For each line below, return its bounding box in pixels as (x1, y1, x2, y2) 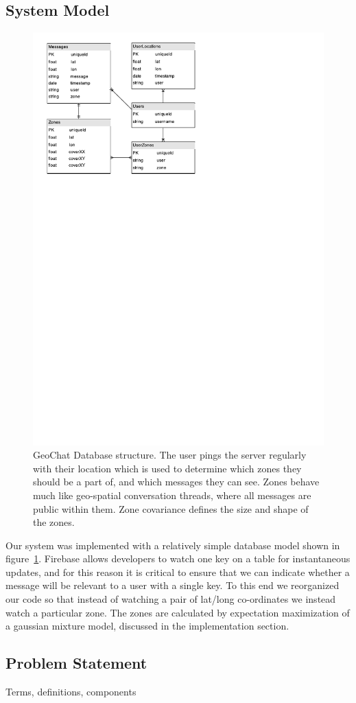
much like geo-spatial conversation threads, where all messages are (33, 487, 311, 502)
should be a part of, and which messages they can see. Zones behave (33, 474, 320, 489)
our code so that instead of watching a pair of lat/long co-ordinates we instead (5, 592, 336, 606)
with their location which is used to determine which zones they (33, 461, 302, 475)
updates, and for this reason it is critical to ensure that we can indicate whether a (5, 564, 350, 579)
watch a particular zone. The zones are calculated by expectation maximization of (5, 605, 350, 619)
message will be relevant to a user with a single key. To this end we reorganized (5, 578, 340, 592)
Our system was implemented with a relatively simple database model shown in (5, 538, 340, 552)
